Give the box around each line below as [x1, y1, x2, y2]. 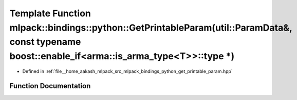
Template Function [9, 8, 91, 19]
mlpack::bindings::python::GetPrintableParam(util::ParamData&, [9, 22, 292, 33]
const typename [9, 36, 81, 48]
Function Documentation [9, 82, 91, 90]
